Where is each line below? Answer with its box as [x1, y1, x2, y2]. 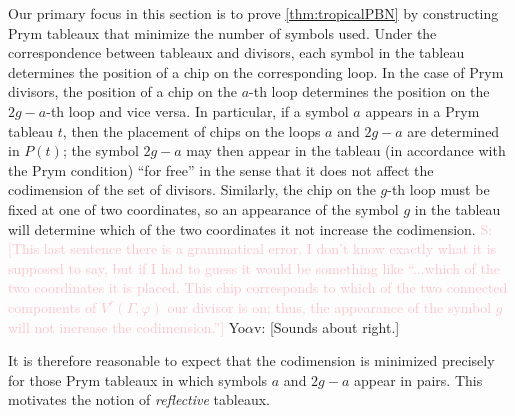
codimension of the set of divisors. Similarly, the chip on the [8, 179, 376, 200]
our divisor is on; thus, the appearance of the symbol [167, 296, 492, 317]
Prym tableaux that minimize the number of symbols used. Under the [8, 22, 437, 43]
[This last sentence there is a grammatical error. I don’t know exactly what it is [8, 238, 497, 259]
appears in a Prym [365, 100, 480, 121]
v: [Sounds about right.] [254, 316, 400, 337]
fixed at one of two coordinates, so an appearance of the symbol [8, 198, 399, 219]
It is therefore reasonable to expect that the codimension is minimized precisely [8, 350, 495, 371]
